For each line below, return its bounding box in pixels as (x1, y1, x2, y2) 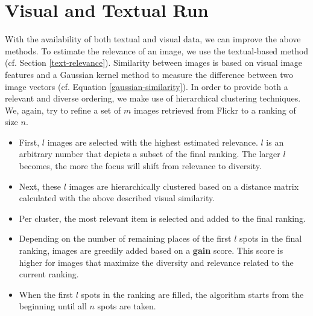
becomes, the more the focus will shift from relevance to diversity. (19, 160, 262, 172)
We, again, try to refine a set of (5, 103, 121, 116)
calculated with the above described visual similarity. (19, 192, 215, 204)
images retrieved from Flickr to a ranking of (133, 103, 296, 116)
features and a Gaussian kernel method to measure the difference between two (5, 68, 294, 80)
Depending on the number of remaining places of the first (19, 232, 232, 245)
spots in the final (239, 232, 302, 245)
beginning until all (19, 300, 87, 312)
